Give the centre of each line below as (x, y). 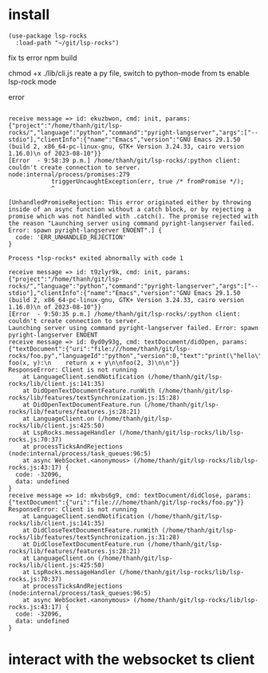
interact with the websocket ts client (132, 660)
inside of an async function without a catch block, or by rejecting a (130, 209)
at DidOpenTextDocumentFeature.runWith (89, 391)
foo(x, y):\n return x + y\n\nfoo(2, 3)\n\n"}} (94, 363)
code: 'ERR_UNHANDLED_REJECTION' (71, 237)
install (29, 15)
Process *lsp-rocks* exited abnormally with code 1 (96, 258)
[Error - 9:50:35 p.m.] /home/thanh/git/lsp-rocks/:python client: (124, 314)
